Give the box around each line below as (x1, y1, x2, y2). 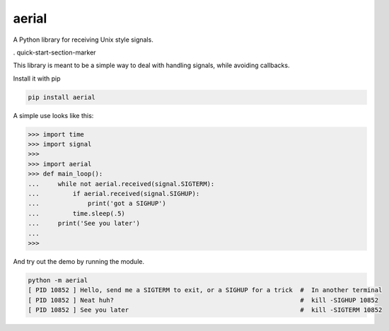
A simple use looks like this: (13, 111, 94, 120)
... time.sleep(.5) (28, 209, 125, 217)
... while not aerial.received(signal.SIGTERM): (28, 180, 215, 187)
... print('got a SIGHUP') (28, 199, 166, 208)
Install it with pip (13, 74, 61, 83)
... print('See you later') (28, 219, 141, 228)
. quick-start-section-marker (13, 48, 96, 57)
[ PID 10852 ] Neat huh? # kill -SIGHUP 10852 (28, 296, 378, 304)
